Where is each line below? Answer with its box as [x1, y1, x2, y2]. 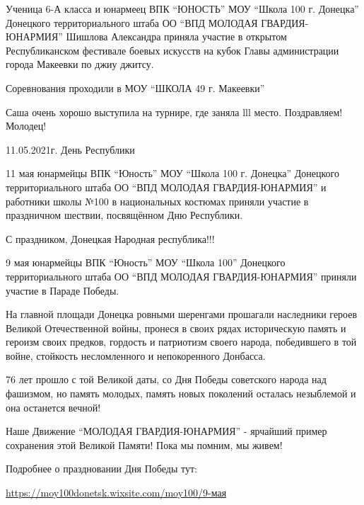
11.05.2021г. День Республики [6, 142, 135, 157]
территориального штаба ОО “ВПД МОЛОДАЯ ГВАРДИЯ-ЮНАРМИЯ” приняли [6, 268, 357, 283]
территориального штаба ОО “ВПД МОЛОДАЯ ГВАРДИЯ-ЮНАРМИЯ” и [6, 179, 327, 194]
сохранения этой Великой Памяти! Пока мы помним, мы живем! [6, 437, 283, 452]
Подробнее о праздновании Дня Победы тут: [6, 461, 197, 476]
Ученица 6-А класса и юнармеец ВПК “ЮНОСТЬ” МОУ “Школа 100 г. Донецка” [6, 1, 359, 16]
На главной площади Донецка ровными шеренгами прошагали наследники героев [6, 307, 358, 322]
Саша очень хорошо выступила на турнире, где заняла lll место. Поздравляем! [6, 104, 343, 119]
